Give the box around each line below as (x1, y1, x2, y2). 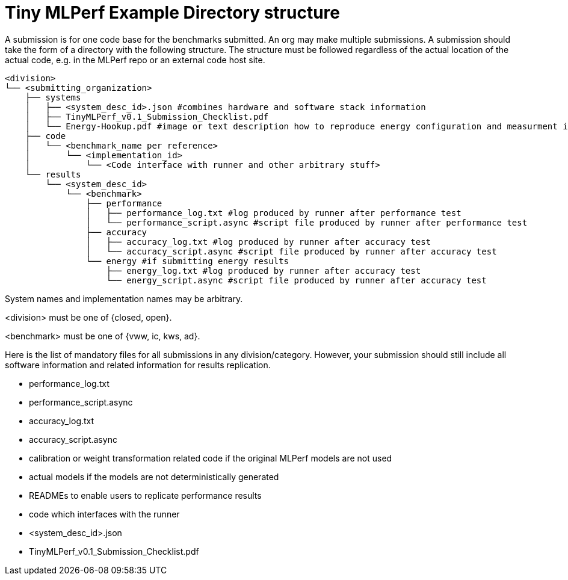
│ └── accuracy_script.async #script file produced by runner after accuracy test (85, 246, 497, 256)
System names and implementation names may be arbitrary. (5, 293, 243, 304)
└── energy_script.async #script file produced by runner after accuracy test (106, 275, 487, 285)
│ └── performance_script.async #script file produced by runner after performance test (85, 217, 528, 227)
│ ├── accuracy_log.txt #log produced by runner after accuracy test (85, 236, 431, 247)
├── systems (25, 92, 81, 102)
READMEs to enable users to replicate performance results (29, 490, 262, 501)
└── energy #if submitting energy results (85, 256, 289, 266)
